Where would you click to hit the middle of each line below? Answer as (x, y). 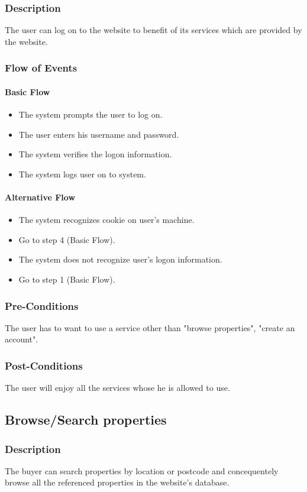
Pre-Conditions (42, 305)
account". (22, 339)
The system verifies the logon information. (95, 154)
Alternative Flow (40, 197)
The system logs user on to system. (82, 174)
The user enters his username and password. (99, 134)
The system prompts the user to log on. (91, 114)
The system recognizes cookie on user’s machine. (106, 220)
